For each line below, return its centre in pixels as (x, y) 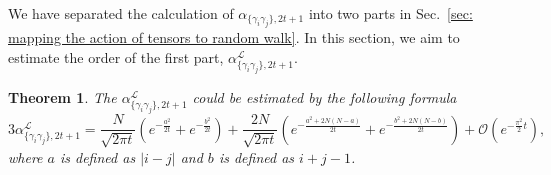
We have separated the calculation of (121, 13)
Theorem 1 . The (62, 97)
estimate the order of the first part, (116, 57)
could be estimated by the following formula (324, 97)
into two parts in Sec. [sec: (390, 13)
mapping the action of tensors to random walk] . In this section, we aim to (234, 37)
